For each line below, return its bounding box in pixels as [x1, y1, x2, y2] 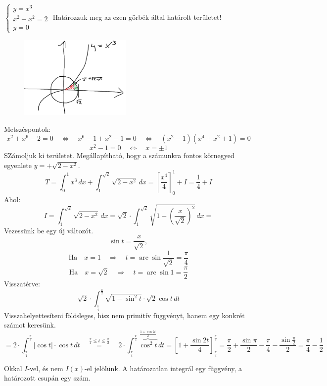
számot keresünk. [4, 320, 56, 330]
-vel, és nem [27, 363, 63, 373]
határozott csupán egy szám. [4, 373, 91, 383]
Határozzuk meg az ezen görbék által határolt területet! [52, 12, 222, 22]
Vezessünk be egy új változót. [4, 225, 93, 235]
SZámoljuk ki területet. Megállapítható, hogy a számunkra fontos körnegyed [4, 150, 234, 161]
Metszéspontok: [4, 123, 51, 134]
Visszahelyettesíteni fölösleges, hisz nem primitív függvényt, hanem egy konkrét [4, 310, 245, 320]
